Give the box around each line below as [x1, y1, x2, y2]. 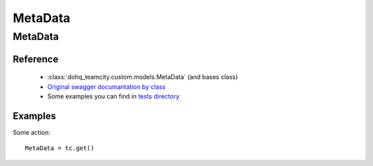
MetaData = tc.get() [25, 145, 95, 152]
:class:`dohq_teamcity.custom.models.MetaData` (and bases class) [47, 73, 238, 81]
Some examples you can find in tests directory [47, 92, 180, 100]
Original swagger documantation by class [47, 83, 166, 91]
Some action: [12, 128, 51, 136]
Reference [12, 53, 59, 65]
